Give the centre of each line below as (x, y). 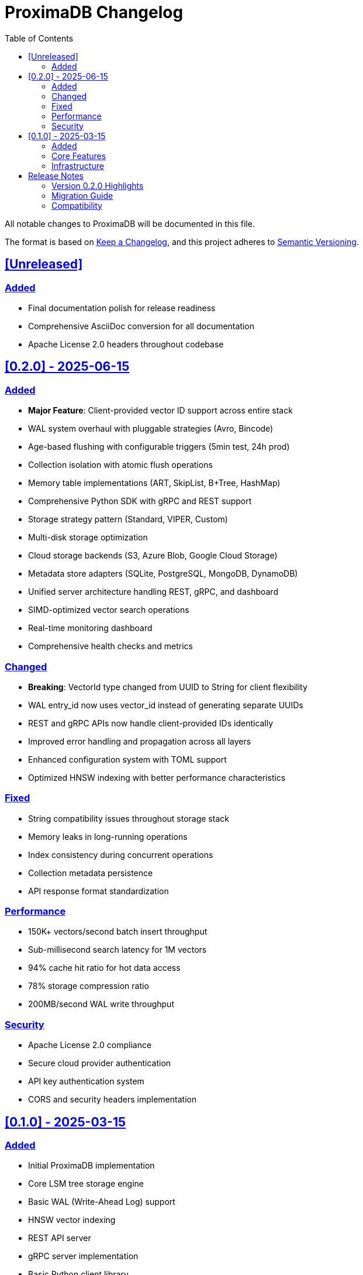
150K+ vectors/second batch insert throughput (118, 932)
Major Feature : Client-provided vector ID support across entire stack (160, 411)
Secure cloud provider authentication (100, 1063)
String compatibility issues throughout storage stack (129, 818)
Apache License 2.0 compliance (90, 1045)
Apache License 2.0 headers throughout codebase (126, 344)
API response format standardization (98, 891)
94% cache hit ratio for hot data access (104, 968)
